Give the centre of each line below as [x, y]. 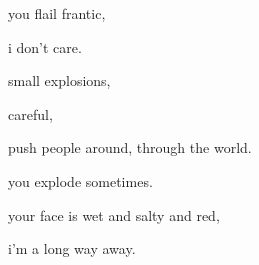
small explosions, [59, 80]
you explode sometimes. [80, 180]
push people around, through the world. [130, 147]
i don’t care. [45, 46]
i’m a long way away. [72, 248]
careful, [30, 113]
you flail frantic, [57, 13]
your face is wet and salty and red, [114, 214]
